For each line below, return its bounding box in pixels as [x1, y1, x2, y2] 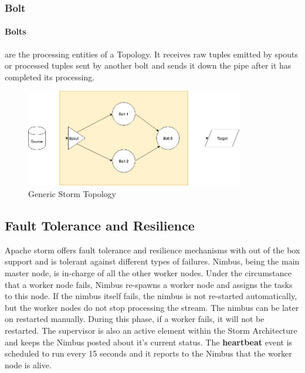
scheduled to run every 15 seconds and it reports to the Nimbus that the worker [5, 347, 292, 360]
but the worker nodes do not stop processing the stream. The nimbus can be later [5, 301, 299, 313]
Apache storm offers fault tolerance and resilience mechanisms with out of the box [5, 243, 300, 256]
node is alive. [5, 358, 52, 371]
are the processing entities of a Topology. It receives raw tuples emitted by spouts [5, 48, 298, 60]
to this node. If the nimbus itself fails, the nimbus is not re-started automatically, [5, 290, 297, 302]
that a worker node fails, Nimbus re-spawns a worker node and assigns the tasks [5, 278, 293, 290]
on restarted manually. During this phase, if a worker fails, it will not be [5, 313, 265, 325]
